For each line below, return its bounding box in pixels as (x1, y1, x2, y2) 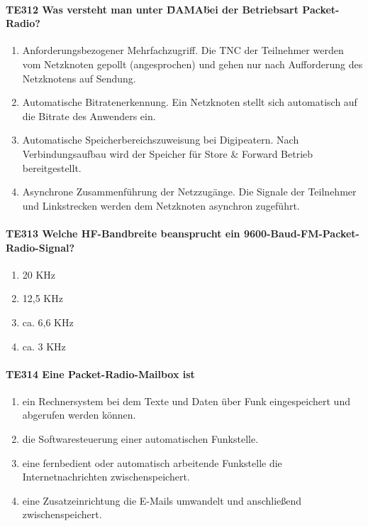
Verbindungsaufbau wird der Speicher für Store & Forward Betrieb (22, 146, 313, 161)
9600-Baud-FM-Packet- (243, 225, 359, 240)
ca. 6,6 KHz (22, 314, 74, 329)
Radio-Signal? (6, 240, 75, 254)
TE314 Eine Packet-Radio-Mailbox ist (6, 366, 195, 381)
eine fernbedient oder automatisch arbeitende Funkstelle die (22, 455, 282, 470)
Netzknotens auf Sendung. (22, 70, 136, 85)
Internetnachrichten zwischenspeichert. (22, 469, 190, 484)
